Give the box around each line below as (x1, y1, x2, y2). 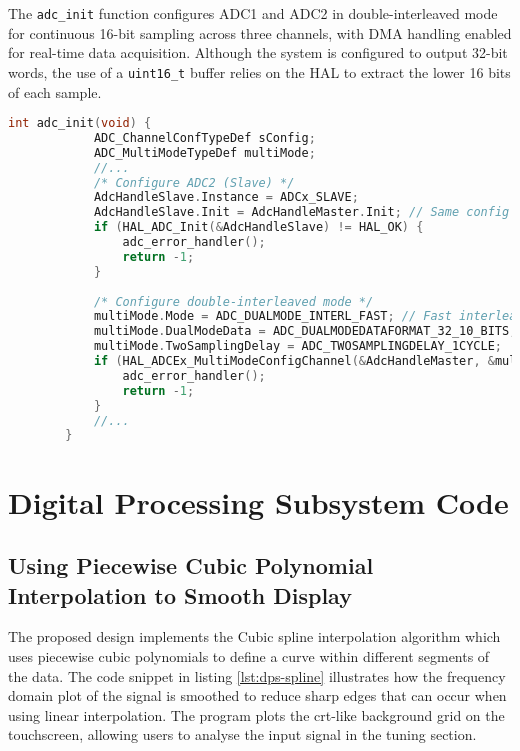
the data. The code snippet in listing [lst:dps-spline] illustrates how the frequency (8, 665, 506, 686)
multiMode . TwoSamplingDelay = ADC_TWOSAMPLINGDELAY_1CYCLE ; (93, 339, 503, 354)
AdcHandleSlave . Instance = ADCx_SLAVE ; (93, 190, 359, 205)
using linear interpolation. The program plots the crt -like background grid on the (8, 704, 505, 725)
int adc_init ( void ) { (8, 116, 152, 131)
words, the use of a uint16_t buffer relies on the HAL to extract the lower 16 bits (8, 61, 511, 82)
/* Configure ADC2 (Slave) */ (93, 175, 295, 190)
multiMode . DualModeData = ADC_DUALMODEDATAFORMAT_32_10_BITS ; (93, 324, 517, 339)
